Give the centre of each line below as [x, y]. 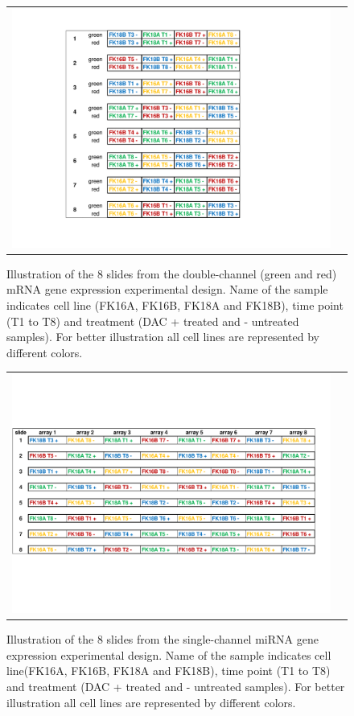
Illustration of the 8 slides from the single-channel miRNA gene [163, 639]
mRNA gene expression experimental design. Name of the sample [167, 289]
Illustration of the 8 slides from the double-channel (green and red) [172, 273]
